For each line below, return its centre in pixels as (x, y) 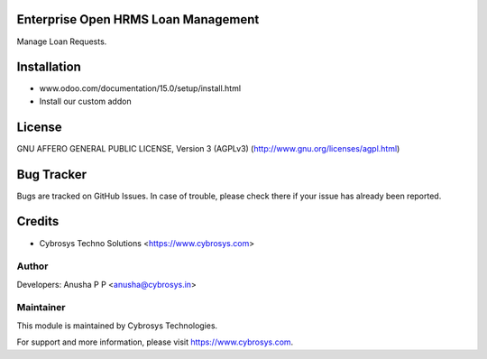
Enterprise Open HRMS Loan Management (138, 19)
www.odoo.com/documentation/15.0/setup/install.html (140, 88)
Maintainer (41, 308)
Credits (38, 221)
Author (32, 266)
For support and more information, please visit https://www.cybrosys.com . (155, 342)
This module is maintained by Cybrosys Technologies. (117, 326)
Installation (49, 67)
